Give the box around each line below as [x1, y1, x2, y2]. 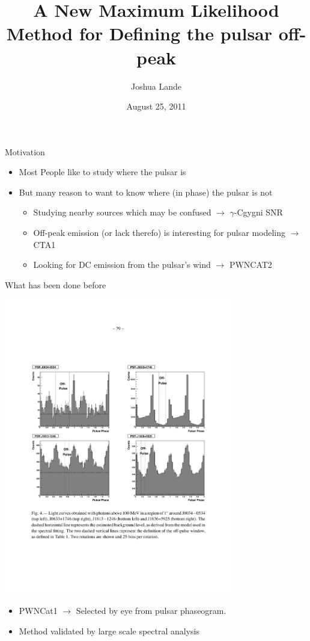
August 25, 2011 [126, 100, 186, 113]
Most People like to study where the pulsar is [19, 166, 186, 178]
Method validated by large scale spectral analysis [19, 624, 200, 637]
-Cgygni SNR [234, 206, 283, 218]
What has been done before [5, 278, 106, 291]
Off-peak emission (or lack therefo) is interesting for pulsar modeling [33, 226, 286, 239]
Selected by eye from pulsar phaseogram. [76, 604, 226, 617]
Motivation [5, 145, 45, 158]
